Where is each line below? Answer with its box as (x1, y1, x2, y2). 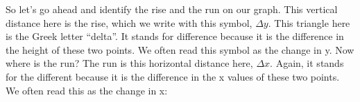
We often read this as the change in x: (6, 83, 168, 97)
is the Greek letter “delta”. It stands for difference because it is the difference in (6, 29, 344, 43)
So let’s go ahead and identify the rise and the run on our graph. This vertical (6, 2, 338, 16)
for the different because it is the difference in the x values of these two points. (6, 69, 340, 83)
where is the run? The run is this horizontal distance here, (6, 56, 253, 70)
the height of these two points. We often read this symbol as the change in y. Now (6, 42, 354, 57)
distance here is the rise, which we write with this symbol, (6, 15, 252, 30)
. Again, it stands (270, 56, 344, 70)
